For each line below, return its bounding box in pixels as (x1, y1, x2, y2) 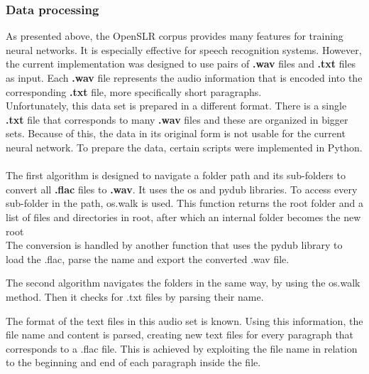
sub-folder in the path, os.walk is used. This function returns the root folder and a (6, 196, 363, 210)
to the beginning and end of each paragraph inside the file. (6, 355, 261, 370)
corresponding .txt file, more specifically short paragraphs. (6, 84, 262, 99)
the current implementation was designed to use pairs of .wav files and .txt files (6, 56, 356, 71)
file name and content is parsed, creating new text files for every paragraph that (6, 327, 354, 342)
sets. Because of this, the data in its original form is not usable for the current (6, 126, 346, 141)
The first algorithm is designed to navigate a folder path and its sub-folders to (6, 168, 346, 183)
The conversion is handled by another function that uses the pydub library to (6, 237, 343, 252)
